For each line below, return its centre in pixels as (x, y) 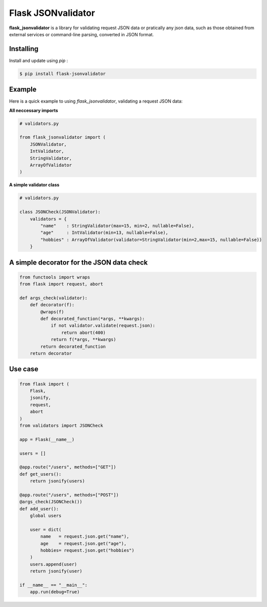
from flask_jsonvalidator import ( (63, 137)
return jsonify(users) (57, 481)
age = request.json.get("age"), (84, 543)
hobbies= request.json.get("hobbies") (87, 550)
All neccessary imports (34, 110)
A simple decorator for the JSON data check (78, 262)
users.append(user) (54, 564)
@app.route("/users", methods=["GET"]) (68, 467)
